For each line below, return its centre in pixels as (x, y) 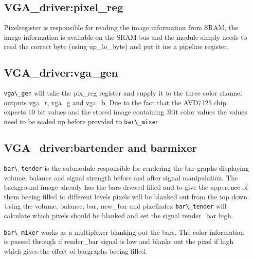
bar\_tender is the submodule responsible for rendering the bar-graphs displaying (126, 168)
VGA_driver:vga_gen (61, 73)
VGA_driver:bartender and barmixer (100, 148)
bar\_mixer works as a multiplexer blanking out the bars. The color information (124, 232)
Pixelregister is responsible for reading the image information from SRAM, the (121, 27)
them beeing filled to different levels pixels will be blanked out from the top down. (126, 196)
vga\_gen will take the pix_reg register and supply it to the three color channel (123, 93)
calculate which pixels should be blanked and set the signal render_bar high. (119, 215)
